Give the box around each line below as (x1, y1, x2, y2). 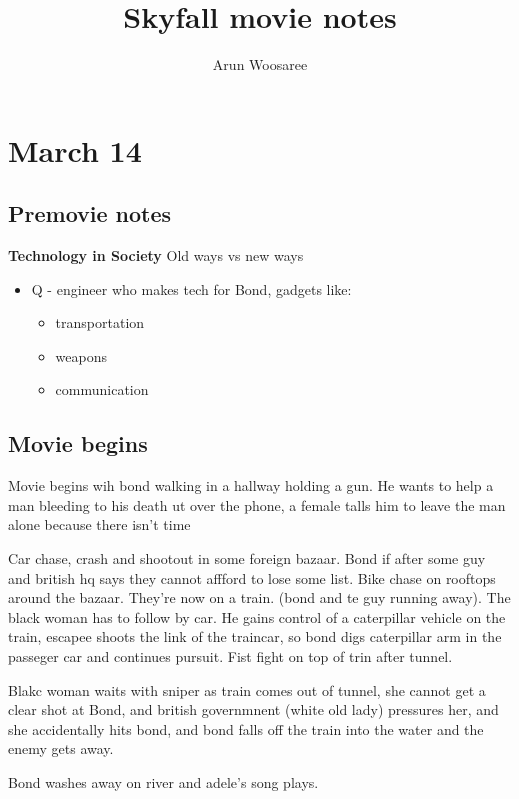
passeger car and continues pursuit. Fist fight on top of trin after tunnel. (8, 646, 453, 667)
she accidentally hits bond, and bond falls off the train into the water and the (8, 718, 484, 739)
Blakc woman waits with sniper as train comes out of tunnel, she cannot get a (8, 679, 486, 700)
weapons (55, 345, 108, 366)
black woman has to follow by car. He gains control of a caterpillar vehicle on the (8, 606, 506, 627)
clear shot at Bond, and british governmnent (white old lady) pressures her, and (8, 699, 499, 720)
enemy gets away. (8, 738, 114, 759)
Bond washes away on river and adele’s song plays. (8, 772, 319, 792)
